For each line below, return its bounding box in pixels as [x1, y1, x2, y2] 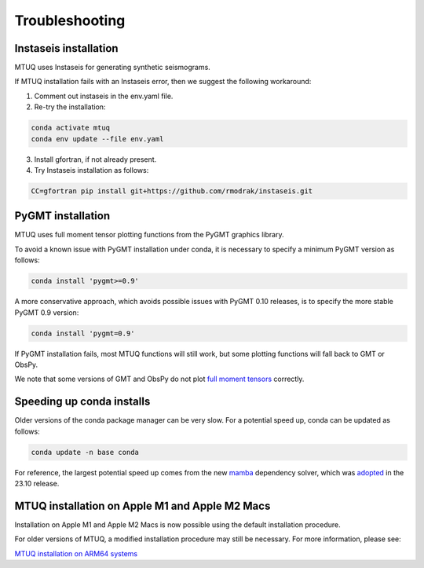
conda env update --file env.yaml [31, 134, 164, 143]
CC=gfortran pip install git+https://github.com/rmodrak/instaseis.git [31, 186, 313, 196]
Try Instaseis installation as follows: [34, 165, 149, 174]
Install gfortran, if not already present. [34, 154, 157, 164]
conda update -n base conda [31, 448, 139, 456]
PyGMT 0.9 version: [14, 307, 79, 317]
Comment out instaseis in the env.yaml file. [34, 91, 174, 101]
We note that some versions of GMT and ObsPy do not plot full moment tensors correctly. [14, 374, 305, 384]
